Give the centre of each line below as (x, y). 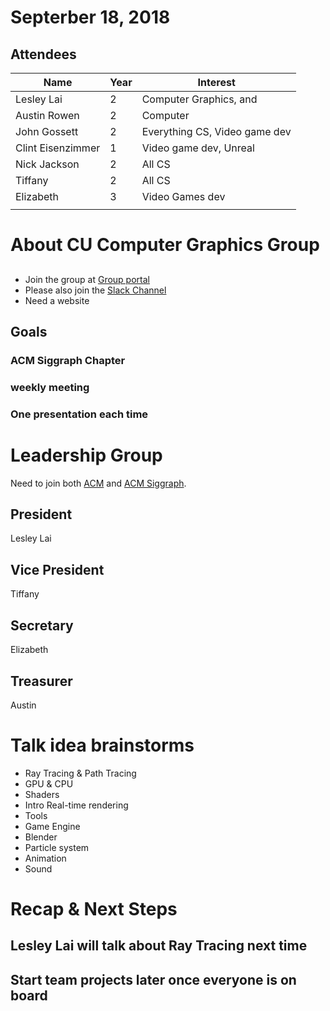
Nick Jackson (47, 164)
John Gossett (47, 131)
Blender (41, 837)
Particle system (57, 847)
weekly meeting (50, 387)
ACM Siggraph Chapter (68, 360)
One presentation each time (79, 414)
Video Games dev (183, 196)
